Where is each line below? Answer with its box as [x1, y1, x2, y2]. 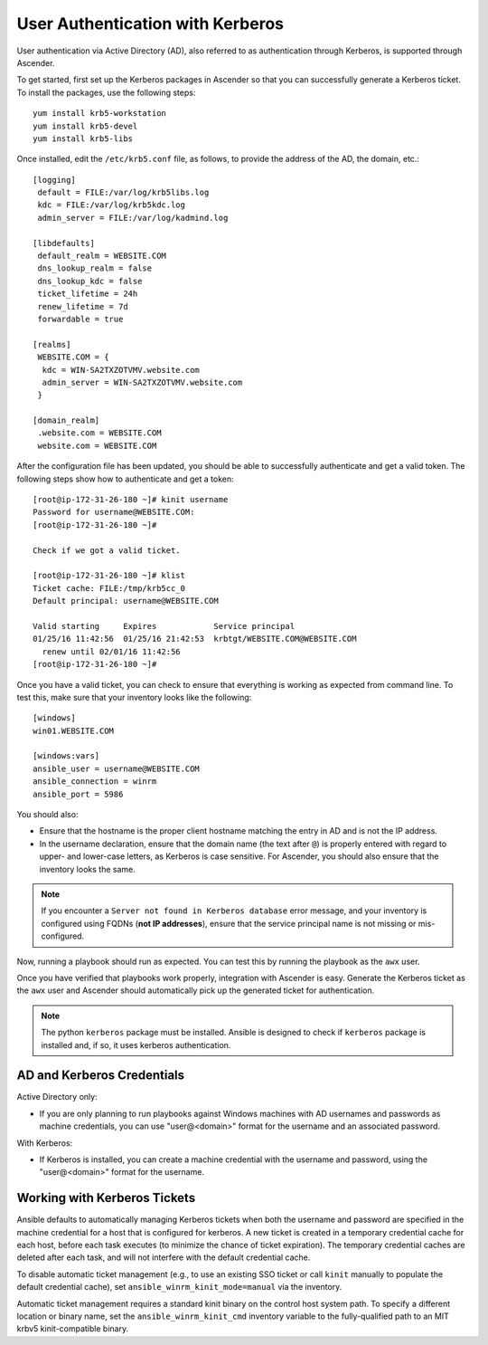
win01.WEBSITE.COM [33, 725, 115, 736]
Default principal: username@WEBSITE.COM [33, 596, 219, 606]
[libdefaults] [33, 238, 95, 248]
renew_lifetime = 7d [37, 301, 128, 311]
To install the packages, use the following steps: [16, 87, 196, 98]
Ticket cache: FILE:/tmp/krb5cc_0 [33, 583, 185, 593]
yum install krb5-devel [33, 120, 138, 131]
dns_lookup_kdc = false [37, 276, 143, 286]
